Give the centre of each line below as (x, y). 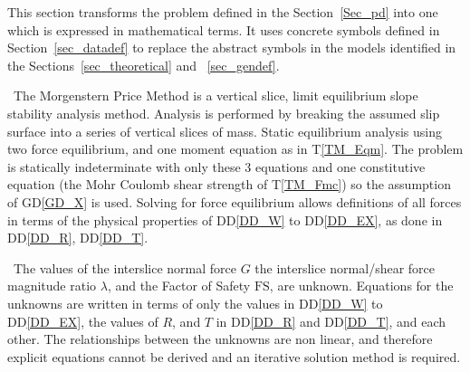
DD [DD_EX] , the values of (83, 321)
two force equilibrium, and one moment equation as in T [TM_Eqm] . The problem (235, 149)
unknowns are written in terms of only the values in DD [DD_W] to (195, 303)
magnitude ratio (52, 286)
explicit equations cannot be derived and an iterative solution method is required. (234, 356)
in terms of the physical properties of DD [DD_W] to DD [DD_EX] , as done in (225, 219)
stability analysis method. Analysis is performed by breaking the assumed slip (224, 113)
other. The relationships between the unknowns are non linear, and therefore (220, 339)
